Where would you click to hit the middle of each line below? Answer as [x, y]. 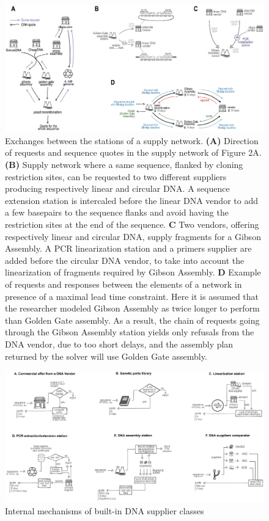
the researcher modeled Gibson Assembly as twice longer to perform [132, 308]
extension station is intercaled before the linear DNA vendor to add [131, 200]
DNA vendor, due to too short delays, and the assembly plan [119, 344]
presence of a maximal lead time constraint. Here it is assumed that [132, 296]
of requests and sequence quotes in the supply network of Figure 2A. [133, 152]
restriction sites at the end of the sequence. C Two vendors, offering [132, 224]
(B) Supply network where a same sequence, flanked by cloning [124, 165]
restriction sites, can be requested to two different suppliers [116, 176]
